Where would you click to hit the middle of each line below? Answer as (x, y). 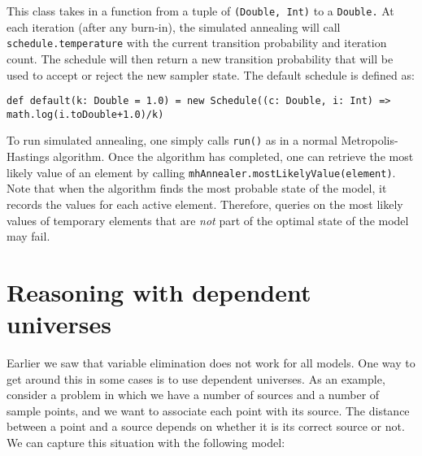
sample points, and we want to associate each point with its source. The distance (208, 410)
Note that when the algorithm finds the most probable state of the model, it (197, 188)
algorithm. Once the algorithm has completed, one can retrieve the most (233, 156)
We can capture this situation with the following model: (146, 442)
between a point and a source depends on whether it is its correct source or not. (206, 426)
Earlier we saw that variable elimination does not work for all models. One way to (211, 363)
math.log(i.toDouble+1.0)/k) (85, 114)
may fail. (28, 236)
